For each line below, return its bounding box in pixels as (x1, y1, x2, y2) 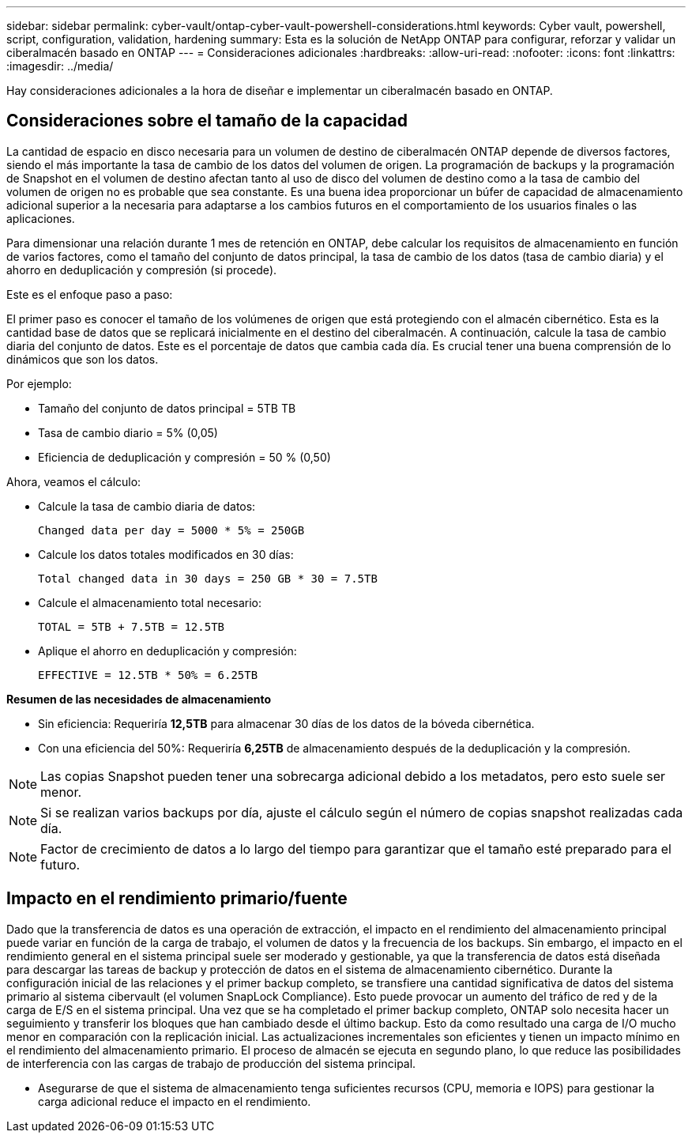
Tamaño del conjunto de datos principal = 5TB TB (38, 401, 296, 415)
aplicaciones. (6, 211, 75, 225)
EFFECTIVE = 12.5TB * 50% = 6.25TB (38, 668, 258, 681)
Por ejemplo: (6, 376, 72, 390)
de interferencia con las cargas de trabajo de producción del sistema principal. (6, 1056, 416, 1070)
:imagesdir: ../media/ (6, 59, 114, 73)
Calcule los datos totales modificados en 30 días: (38, 547, 294, 561)
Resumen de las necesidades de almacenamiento (6, 692, 272, 706)
